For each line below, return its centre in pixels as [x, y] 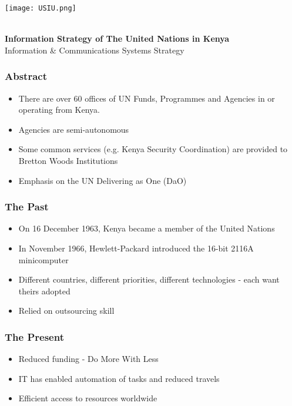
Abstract [26, 76]
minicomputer [43, 259]
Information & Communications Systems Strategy [95, 50]
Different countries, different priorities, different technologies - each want [149, 279]
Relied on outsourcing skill [66, 311]
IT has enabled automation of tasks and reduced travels [119, 378]
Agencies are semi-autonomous [74, 129]
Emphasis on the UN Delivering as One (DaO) [103, 180]
